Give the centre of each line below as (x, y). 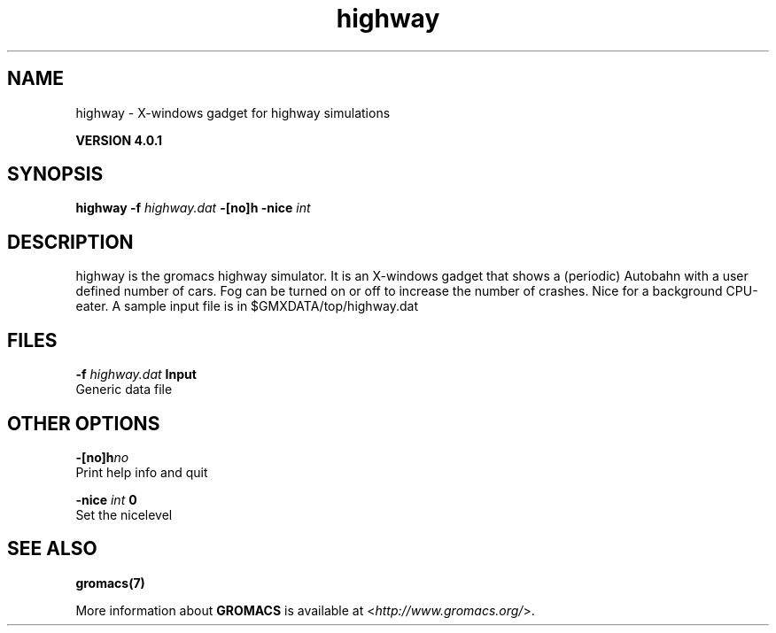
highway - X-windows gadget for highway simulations (233, 112)
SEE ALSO (52, 549)
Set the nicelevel (124, 514)
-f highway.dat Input (136, 374)
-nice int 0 (106, 499)
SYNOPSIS (55, 174)
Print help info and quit (142, 472)
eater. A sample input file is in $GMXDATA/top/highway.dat (247, 306)
